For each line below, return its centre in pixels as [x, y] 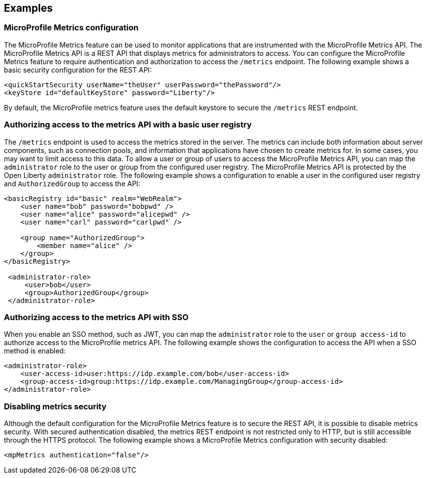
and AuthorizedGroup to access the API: [72, 183]
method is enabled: [35, 351]
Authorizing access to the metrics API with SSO [96, 317]
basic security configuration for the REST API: [78, 70]
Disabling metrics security [55, 406]
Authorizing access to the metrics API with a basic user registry [128, 125]
